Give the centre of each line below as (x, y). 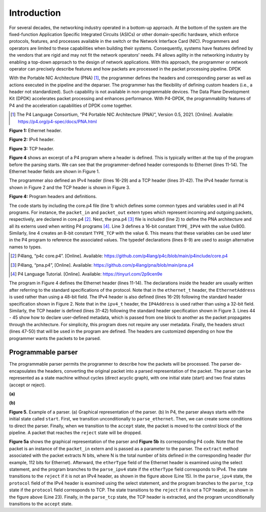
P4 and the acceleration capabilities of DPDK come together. (71, 105)
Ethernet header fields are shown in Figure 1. (54, 171)
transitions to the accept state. (41, 504)
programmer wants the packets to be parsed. (55, 338)
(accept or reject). (28, 385)
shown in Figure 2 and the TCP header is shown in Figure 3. (70, 187)
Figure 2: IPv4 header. (32, 139)
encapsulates (23, 371)
